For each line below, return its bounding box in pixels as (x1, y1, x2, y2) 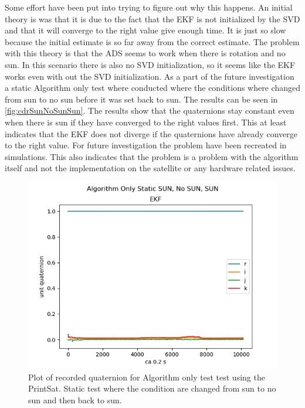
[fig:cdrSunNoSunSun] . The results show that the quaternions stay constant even (5, 104, 294, 117)
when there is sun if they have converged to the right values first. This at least (5, 115, 287, 128)
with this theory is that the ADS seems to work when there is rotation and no (5, 47, 286, 59)
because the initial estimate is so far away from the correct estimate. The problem (5, 35, 300, 47)
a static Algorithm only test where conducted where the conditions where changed (5, 81, 300, 94)
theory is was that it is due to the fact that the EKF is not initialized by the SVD (5, 12, 300, 25)
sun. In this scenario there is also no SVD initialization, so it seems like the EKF (5, 58, 296, 70)
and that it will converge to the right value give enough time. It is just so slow (5, 24, 286, 36)
